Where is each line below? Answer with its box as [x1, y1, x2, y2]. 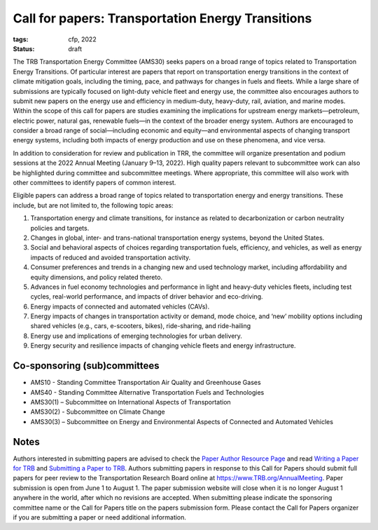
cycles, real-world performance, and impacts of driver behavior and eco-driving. [30, 292, 263, 301]
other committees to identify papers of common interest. [13, 179, 176, 187]
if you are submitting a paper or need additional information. [13, 512, 187, 522]
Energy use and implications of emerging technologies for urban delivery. [30, 332, 243, 340]
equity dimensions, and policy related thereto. [30, 273, 163, 281]
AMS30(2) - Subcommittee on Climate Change [30, 407, 165, 416]
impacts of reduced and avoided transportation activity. [30, 253, 191, 261]
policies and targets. [30, 224, 90, 232]
